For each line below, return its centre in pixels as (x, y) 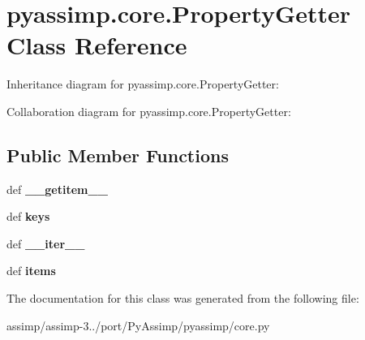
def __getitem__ (57, 189)
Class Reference (97, 45)
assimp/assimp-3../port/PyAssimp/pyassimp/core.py (138, 325)
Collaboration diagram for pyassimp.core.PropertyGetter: (149, 111)
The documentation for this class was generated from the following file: (183, 298)
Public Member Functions (118, 155)
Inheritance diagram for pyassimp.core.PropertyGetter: (143, 84)
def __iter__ (46, 243)
